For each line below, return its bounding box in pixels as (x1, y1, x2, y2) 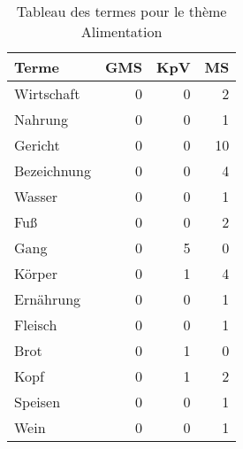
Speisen (14, 391, 61, 412)
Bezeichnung (14, 160, 91, 181)
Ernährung (14, 289, 81, 309)
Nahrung (14, 109, 68, 129)
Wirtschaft (14, 83, 80, 104)
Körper (14, 263, 57, 283)
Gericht (14, 135, 60, 155)
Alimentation (80, 21, 163, 42)
